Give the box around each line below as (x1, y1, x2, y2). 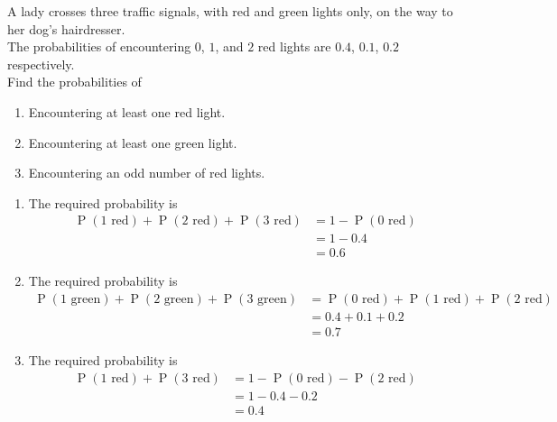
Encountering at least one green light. (28, 133, 237, 151)
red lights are (257, 37, 331, 56)
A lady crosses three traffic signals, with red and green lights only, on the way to (7, 2, 453, 20)
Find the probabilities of (7, 72, 142, 91)
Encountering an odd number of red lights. (28, 163, 265, 182)
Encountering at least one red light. (28, 102, 226, 121)
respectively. (7, 54, 75, 73)
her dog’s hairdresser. (7, 19, 125, 38)
